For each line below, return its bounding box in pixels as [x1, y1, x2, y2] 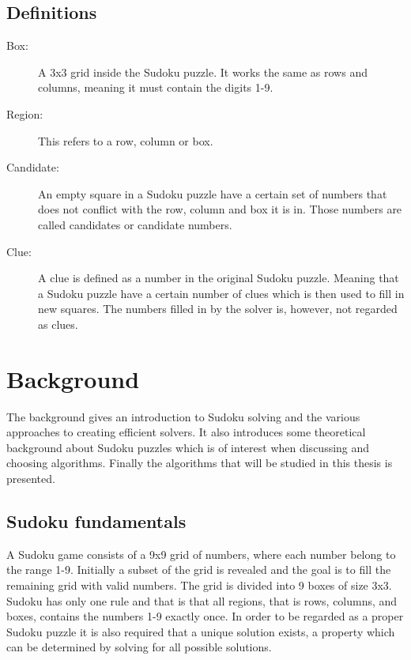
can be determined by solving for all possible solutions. [6, 639, 272, 655]
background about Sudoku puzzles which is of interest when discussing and [6, 439, 370, 455]
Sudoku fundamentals [6, 509, 187, 533]
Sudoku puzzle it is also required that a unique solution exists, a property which [6, 623, 395, 639]
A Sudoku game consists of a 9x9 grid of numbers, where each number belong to [6, 545, 396, 562]
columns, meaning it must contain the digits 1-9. [38, 79, 273, 96]
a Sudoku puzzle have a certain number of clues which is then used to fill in [38, 285, 405, 301]
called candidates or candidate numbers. [38, 216, 232, 232]
